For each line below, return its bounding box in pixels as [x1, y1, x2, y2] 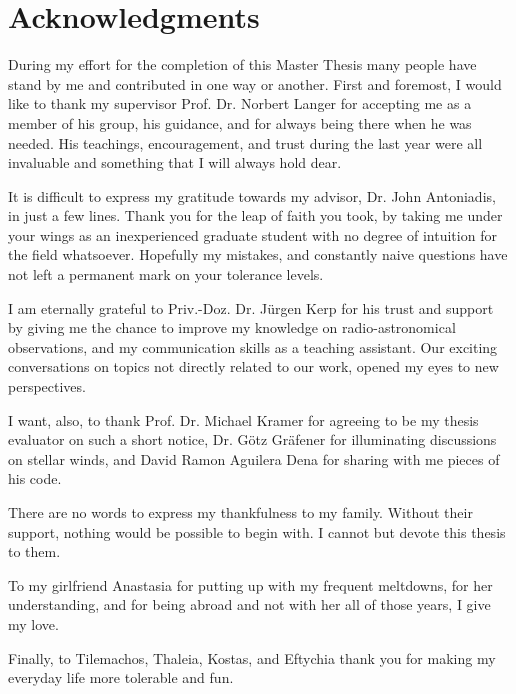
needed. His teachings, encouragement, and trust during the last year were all [8, 132, 483, 153]
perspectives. [8, 376, 86, 397]
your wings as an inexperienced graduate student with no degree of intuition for [8, 224, 497, 245]
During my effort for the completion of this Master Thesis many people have [8, 54, 477, 75]
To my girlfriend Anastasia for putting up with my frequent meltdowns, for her [8, 574, 493, 595]
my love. [8, 613, 59, 634]
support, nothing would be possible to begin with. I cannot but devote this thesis [8, 521, 506, 542]
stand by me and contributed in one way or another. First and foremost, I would [8, 73, 502, 94]
